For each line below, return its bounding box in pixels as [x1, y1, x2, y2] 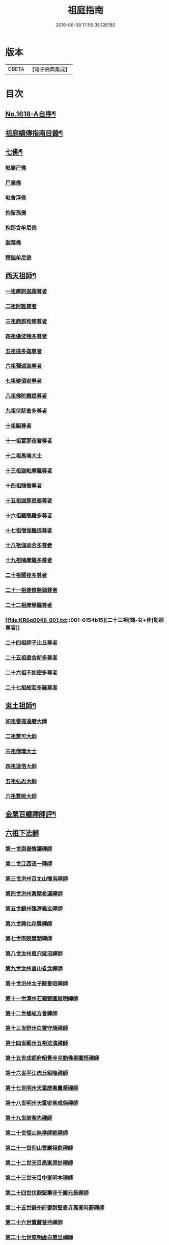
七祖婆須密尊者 [5, 378, 42, 385]
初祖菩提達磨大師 [5, 718, 47, 725]
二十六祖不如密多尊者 [5, 669, 58, 676]
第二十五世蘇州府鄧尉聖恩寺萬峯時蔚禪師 [5, 1204, 104, 1211]
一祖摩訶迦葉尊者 [5, 287, 47, 295]
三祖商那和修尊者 [5, 317, 47, 325]
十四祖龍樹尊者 [5, 482, 42, 489]
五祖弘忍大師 [5, 778, 37, 785]
